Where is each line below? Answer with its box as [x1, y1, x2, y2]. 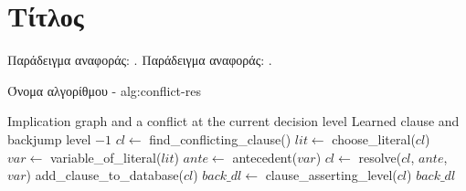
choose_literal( [332, 129, 416, 148]
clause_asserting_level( [265, 165, 397, 185]
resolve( [358, 147, 402, 166]
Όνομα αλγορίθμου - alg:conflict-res [7, 80, 201, 100]
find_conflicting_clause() [149, 129, 291, 148]
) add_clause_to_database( [26, 165, 184, 185]
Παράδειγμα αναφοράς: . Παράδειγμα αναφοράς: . [7, 50, 272, 69]
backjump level [7, 129, 91, 148]
